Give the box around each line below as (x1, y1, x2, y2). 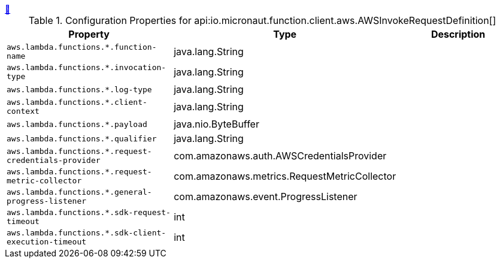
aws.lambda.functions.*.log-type (7, 84, 152, 94)
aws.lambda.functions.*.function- (7, 43, 157, 52)
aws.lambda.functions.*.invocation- (7, 63, 166, 72)
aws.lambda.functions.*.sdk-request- (7, 208, 171, 217)
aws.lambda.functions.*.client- (7, 98, 147, 107)
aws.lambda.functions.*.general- (7, 188, 152, 197)
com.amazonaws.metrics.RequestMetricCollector (174, 170, 396, 182)
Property (68, 28, 110, 40)
